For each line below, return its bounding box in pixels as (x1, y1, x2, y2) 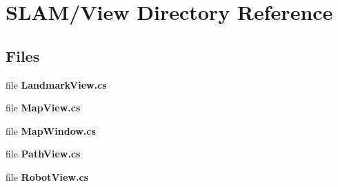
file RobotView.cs (6, 169, 89, 184)
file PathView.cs (6, 146, 81, 161)
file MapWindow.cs (6, 123, 96, 137)
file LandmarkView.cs (6, 77, 107, 91)
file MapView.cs (6, 100, 81, 115)
